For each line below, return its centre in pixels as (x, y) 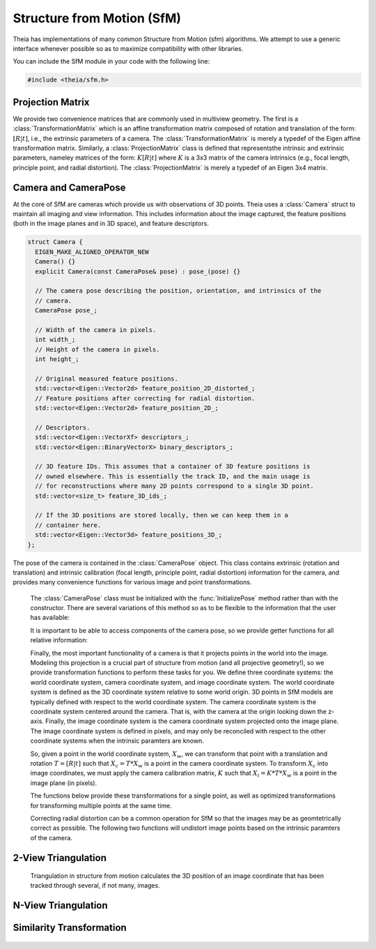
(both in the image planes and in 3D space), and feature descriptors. (111, 224)
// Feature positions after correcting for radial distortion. (145, 398)
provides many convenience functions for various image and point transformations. (132, 582)
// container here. (68, 525)
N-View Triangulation (60, 905)
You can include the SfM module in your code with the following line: (111, 61)
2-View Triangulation (60, 858)
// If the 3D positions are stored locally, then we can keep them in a (162, 515)
